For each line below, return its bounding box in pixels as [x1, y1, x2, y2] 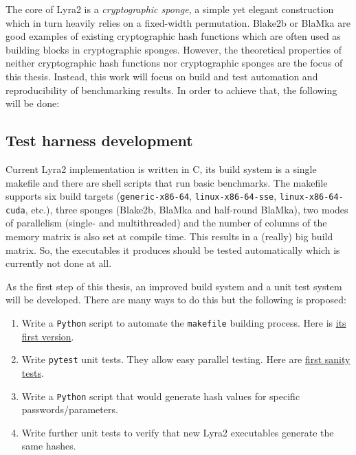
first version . [21, 329, 74, 343]
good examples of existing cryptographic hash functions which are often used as [5, 29, 341, 43]
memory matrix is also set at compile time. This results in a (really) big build [5, 229, 333, 244]
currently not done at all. [5, 256, 112, 270]
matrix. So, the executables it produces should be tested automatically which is [5, 242, 340, 257]
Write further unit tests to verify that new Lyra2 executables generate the [21, 425, 334, 439]
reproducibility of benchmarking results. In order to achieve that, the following [5, 82, 337, 97]
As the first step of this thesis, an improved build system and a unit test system [5, 279, 342, 293]
